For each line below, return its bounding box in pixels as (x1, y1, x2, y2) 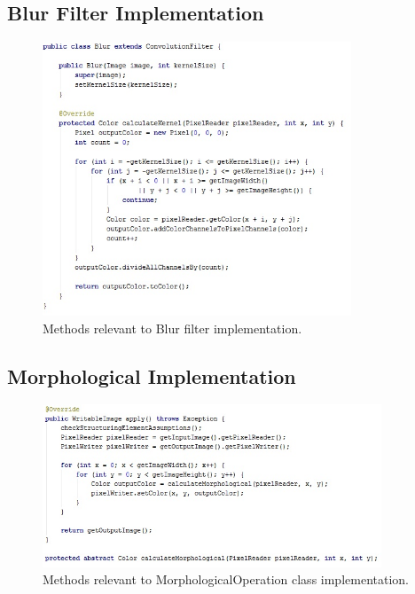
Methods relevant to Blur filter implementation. (43, 318, 302, 337)
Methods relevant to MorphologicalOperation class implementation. (43, 570, 409, 589)
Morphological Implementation (7, 362, 296, 389)
